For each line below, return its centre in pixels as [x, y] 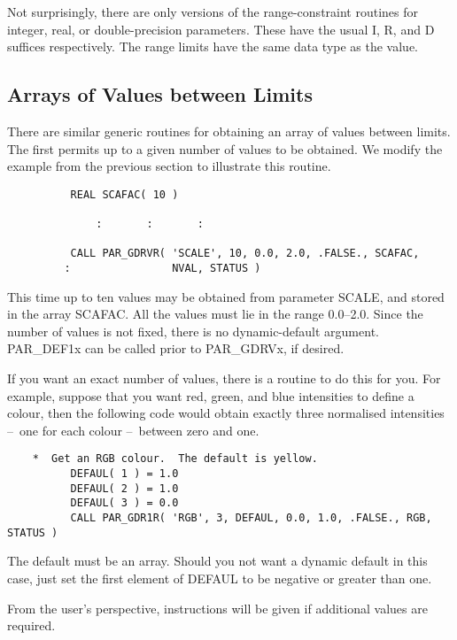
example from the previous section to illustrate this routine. [169, 166]
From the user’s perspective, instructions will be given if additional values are [217, 608]
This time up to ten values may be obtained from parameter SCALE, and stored [226, 296]
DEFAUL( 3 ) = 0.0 [124, 503]
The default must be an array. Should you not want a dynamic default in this [217, 561]
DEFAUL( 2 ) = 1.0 [124, 488]
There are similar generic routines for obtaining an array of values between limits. [229, 131]
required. [31, 625]
